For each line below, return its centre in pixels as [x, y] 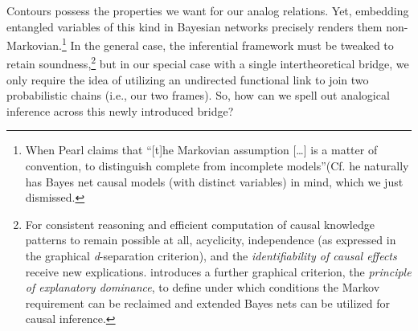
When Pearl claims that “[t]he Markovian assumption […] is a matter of [201, 150]
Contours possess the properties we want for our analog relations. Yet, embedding [208, 10]
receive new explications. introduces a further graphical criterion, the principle [218, 271]
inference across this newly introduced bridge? [120, 110]
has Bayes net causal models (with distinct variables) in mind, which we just [214, 181]
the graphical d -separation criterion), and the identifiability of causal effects [211, 256]
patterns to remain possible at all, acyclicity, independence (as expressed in [211, 240]
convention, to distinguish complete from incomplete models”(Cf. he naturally [217, 166]
